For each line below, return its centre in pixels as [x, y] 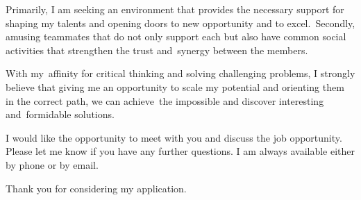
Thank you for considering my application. [96, 188]
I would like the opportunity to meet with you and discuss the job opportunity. [174, 137]
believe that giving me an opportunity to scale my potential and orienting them [175, 86]
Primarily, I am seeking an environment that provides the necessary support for [175, 9]
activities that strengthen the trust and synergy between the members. [157, 50]
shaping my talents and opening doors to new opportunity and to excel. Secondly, [180, 23]
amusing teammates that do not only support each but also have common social [176, 36]
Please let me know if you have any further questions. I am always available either [180, 151]
